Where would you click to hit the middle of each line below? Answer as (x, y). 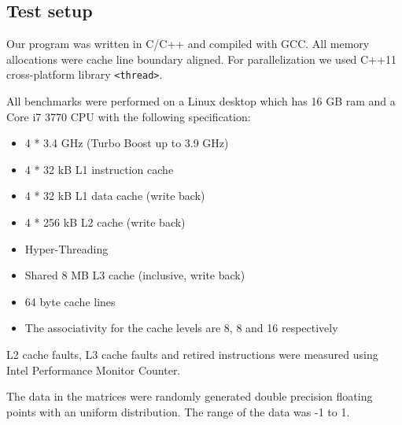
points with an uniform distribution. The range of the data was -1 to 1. (178, 411)
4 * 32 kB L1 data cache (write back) (115, 196)
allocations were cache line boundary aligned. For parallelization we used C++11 (201, 59)
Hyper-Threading (66, 248)
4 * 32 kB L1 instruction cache (99, 169)
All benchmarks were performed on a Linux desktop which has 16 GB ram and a (201, 101)
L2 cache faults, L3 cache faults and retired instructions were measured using (192, 354)
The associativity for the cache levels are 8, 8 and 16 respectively (181, 328)
